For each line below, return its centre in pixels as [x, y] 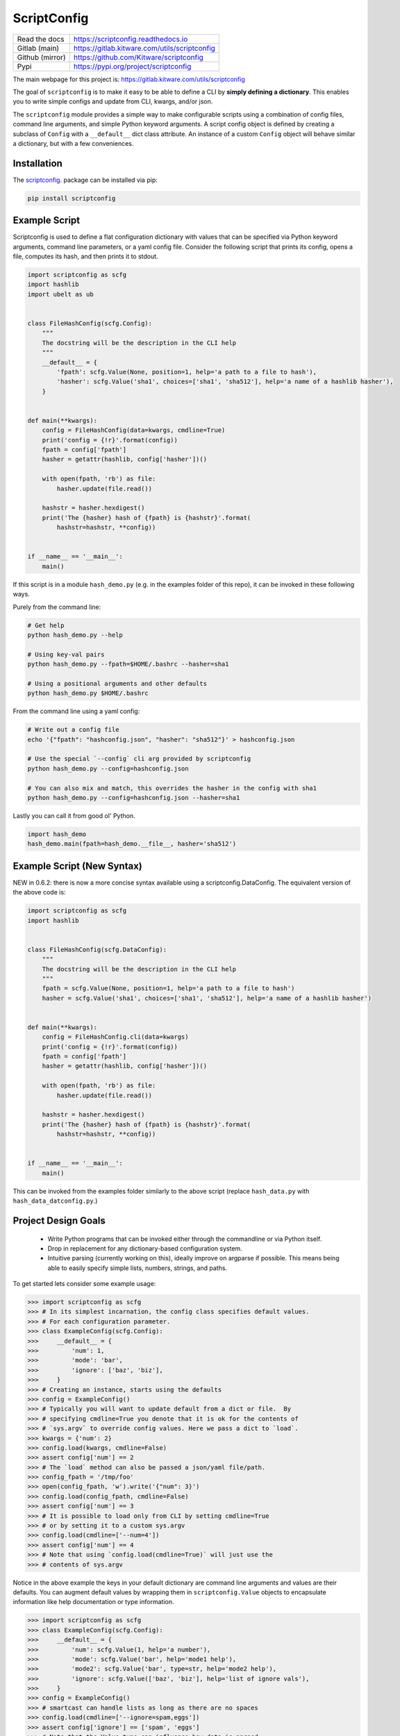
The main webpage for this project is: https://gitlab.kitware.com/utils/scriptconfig [129, 79]
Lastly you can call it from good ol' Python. [74, 815]
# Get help [46, 625]
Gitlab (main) [38, 48]
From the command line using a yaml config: [76, 711]
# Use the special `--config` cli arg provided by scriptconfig [139, 759]
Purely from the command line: [57, 607]
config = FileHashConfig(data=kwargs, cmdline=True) [134, 430]
